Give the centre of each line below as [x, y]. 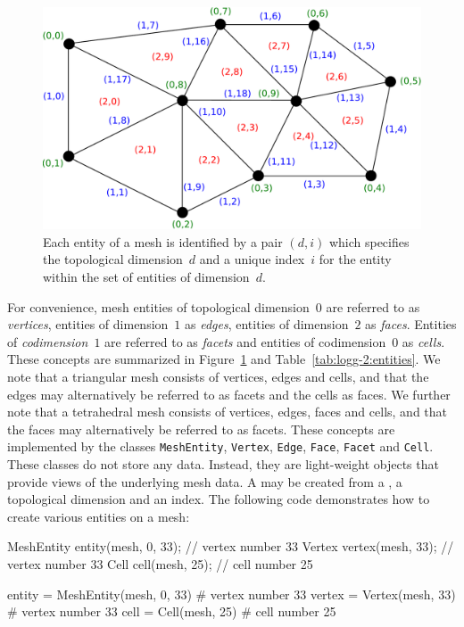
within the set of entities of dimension [146, 277]
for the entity [355, 259]
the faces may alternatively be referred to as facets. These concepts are [201, 429]
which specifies [369, 241]
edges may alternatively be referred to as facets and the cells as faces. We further [229, 394]
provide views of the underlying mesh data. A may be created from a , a [205, 481]
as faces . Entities [411, 324]
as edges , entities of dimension [267, 324]
